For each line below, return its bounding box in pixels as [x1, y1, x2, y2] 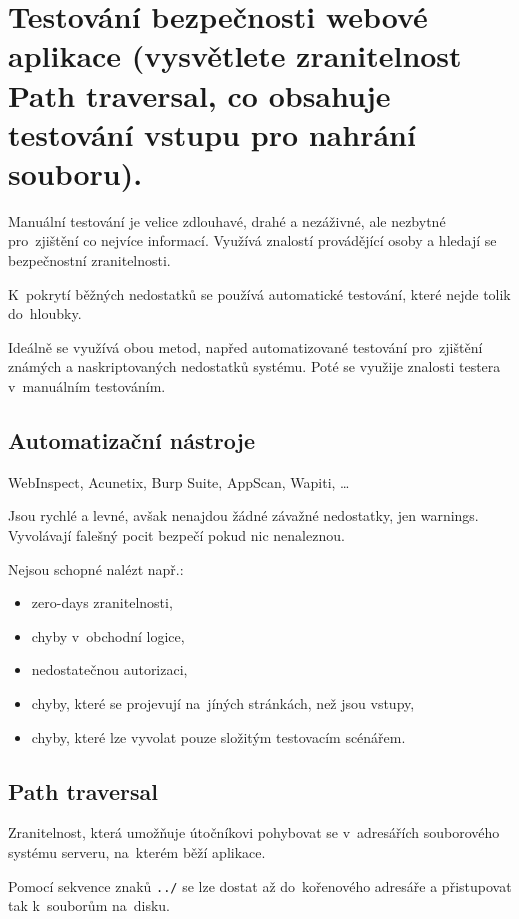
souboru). [8, 152, 143, 193]
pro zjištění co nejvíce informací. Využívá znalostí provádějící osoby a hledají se [8, 230, 497, 251]
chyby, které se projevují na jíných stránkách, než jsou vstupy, [31, 692, 415, 713]
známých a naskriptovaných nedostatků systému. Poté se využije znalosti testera [8, 356, 501, 377]
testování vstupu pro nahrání [8, 113, 416, 154]
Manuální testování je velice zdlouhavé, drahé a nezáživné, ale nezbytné [8, 210, 446, 231]
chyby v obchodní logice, [31, 625, 185, 646]
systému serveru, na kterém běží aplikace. [8, 841, 266, 862]
